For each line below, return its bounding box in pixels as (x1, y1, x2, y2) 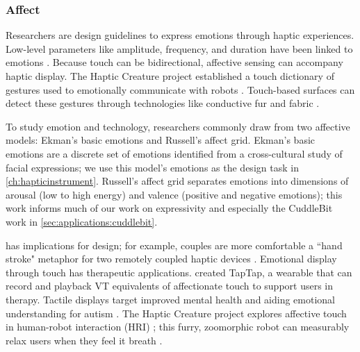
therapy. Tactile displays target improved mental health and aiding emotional (6, 292, 335, 306)
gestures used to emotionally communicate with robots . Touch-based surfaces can (6, 82, 355, 97)
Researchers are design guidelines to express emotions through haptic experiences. (6, 28, 354, 42)
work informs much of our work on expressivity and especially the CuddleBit (6, 201, 333, 215)
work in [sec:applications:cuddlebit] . (6, 214, 158, 228)
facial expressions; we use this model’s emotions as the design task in (6, 160, 299, 174)
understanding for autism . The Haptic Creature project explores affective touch (6, 305, 347, 320)
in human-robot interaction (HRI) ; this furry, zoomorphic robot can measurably (6, 319, 350, 334)
